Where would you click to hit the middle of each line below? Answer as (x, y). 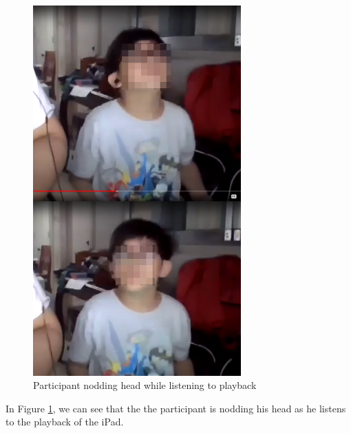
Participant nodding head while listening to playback (145, 385)
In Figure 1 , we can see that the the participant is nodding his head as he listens (176, 408)
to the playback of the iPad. (65, 422)
